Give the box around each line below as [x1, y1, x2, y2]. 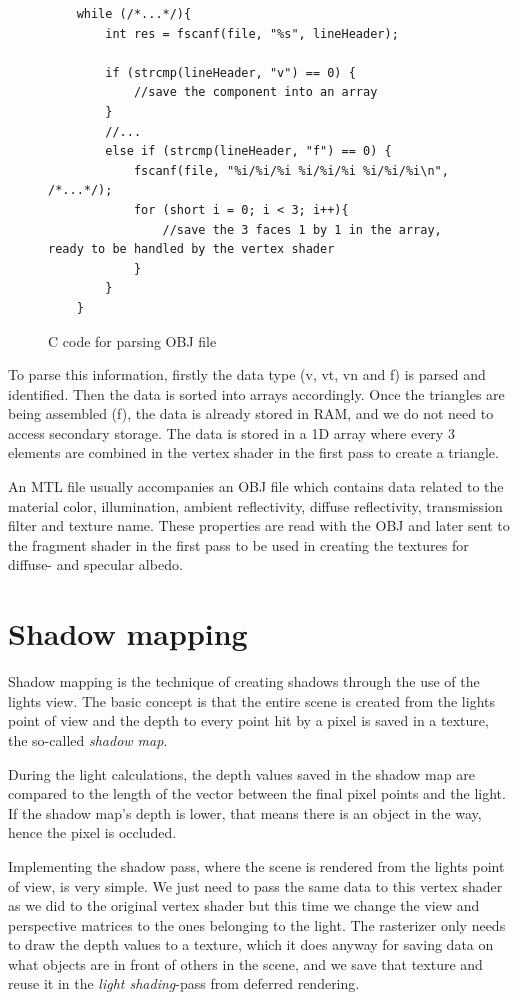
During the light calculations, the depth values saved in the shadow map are [8, 763, 475, 784]
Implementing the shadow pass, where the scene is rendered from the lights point [8, 855, 505, 876]
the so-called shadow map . [8, 729, 168, 750]
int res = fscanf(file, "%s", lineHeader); [105, 26, 399, 41]
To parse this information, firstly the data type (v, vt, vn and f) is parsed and [8, 364, 486, 385]
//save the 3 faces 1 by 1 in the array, [162, 222, 442, 237]
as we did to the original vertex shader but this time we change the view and [8, 895, 480, 916]
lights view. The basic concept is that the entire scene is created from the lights [8, 690, 496, 711]
